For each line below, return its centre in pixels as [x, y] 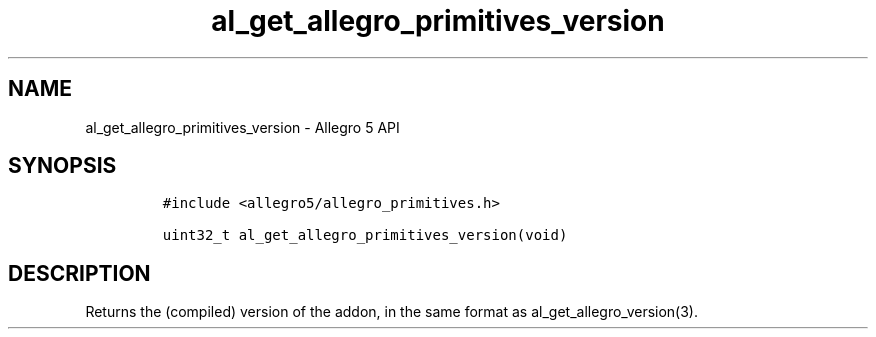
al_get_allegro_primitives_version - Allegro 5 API [242, 127]
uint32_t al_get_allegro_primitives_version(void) [365, 235]
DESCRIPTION [79, 273]
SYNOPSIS [62, 166]
